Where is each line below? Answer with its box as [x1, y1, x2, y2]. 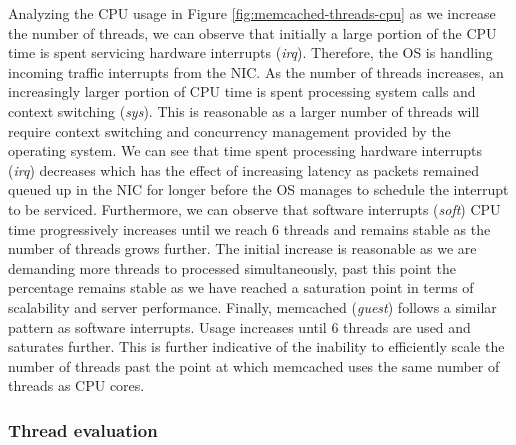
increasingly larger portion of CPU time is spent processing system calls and [8, 81, 476, 102]
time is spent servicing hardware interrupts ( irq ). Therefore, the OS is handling [8, 42, 493, 63]
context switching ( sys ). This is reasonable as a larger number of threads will [8, 100, 480, 121]
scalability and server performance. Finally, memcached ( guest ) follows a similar [8, 296, 497, 317]
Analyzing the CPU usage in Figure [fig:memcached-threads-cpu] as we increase [8, 3, 496, 23]
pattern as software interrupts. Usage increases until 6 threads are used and [8, 316, 471, 337]
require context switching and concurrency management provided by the [8, 120, 451, 141]
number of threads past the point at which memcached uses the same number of [8, 355, 500, 376]
